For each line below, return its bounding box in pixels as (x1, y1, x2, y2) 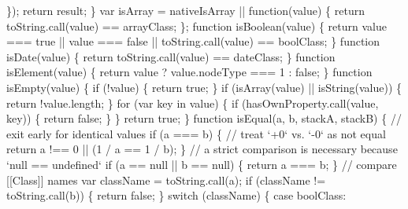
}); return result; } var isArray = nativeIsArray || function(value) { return (6, 2, 365, 18)
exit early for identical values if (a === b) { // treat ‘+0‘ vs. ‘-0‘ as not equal (6, 125, 386, 141)
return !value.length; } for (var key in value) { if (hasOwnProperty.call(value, (6, 94, 379, 111)
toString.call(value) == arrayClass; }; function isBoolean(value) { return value (6, 17, 387, 34)
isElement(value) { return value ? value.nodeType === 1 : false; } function (6, 64, 373, 80)
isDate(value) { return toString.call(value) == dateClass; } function (6, 48, 336, 64)
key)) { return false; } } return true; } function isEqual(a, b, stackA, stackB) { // (6, 110, 402, 126)
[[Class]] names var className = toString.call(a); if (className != (6, 171, 326, 188)
